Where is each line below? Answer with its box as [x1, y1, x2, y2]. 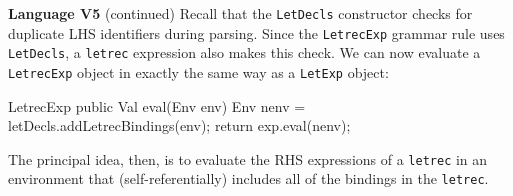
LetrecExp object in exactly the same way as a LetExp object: [8, 61, 389, 82]
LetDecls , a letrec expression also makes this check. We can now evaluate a [8, 42, 481, 63]
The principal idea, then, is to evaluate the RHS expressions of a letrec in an [8, 148, 488, 169]
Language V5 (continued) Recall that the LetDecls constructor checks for [8, 3, 473, 23]
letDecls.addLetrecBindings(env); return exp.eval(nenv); [8, 115, 351, 136]
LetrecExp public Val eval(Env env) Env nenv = [8, 95, 306, 116]
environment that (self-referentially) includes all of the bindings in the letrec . [8, 168, 489, 189]
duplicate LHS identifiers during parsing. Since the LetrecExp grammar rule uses [8, 22, 505, 43]
